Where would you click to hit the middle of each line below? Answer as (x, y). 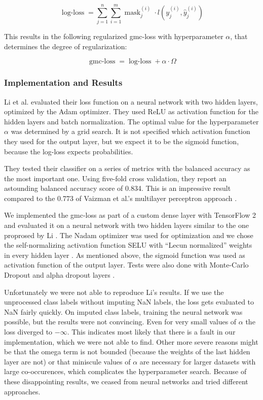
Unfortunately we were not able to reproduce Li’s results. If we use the (114, 292)
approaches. (22, 391)
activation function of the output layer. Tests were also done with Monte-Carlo (126, 265)
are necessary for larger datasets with (198, 361)
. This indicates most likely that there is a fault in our (151, 331)
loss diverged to (28, 331)
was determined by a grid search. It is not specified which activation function (130, 131)
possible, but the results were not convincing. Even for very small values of (120, 322)
